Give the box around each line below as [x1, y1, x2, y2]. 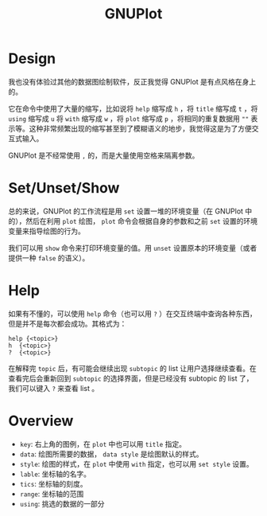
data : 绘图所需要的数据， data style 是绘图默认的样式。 [19, 449, 203, 459]
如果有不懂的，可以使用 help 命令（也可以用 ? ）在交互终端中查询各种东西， [8, 308, 257, 319]
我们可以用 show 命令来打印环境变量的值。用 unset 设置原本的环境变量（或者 [8, 243, 257, 252]
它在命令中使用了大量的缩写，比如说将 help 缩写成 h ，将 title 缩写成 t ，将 [8, 104, 258, 113]
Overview [8, 412, 74, 430]
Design [8, 49, 56, 68]
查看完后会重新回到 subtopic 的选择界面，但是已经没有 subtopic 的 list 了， [8, 373, 253, 383]
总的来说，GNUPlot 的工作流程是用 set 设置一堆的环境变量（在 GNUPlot [8, 206, 244, 216]
